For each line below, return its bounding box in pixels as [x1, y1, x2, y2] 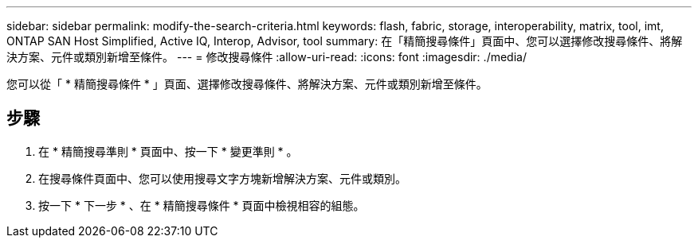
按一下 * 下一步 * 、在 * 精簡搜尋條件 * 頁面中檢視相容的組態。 [38, 198, 365, 212]
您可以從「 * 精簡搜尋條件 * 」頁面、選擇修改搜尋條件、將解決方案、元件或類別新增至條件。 [6, 77, 488, 91]
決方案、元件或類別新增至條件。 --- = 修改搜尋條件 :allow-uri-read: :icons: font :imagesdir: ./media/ [6, 50, 527, 64]
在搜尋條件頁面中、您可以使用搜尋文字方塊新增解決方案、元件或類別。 [38, 171, 406, 185]
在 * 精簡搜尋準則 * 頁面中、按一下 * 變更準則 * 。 [38, 144, 298, 158]
